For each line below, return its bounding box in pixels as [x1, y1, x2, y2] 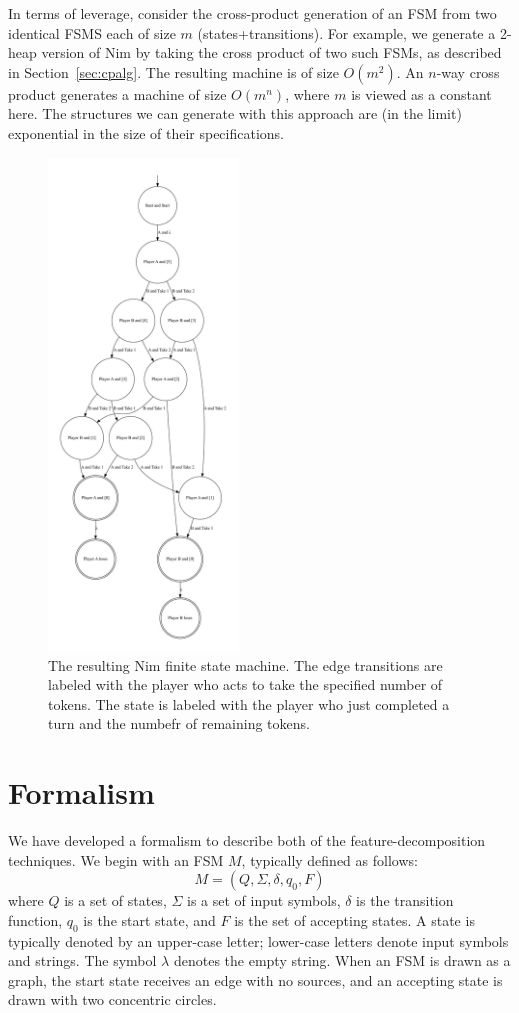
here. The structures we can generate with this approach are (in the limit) [8, 103, 462, 124]
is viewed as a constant [351, 83, 492, 104]
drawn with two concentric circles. [8, 989, 217, 1010]
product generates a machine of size [8, 83, 227, 104]
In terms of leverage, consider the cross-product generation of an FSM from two [8, 3, 497, 23]
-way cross [436, 61, 500, 82]
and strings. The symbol [8, 950, 157, 971]
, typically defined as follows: [241, 849, 418, 870]
